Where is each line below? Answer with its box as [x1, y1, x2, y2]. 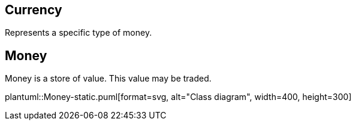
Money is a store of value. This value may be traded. [5, 73, 212, 84]
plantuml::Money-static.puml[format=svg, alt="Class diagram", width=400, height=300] [5, 92, 352, 102]
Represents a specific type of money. [5, 27, 152, 38]
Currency [5, 2, 62, 17]
